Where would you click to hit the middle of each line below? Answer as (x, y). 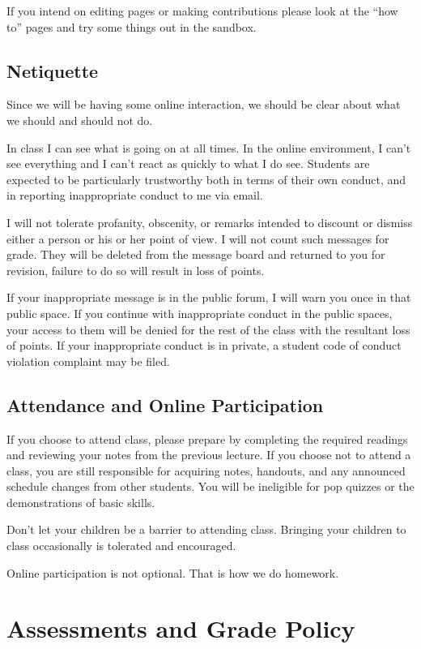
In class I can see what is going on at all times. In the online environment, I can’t (209, 147)
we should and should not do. (80, 120)
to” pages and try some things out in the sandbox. (132, 26)
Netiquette (53, 70)
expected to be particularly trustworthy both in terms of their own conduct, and (206, 179)
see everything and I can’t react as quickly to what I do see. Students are (188, 163)
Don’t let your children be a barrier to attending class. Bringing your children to (206, 529)
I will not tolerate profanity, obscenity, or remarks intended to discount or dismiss (210, 222)
